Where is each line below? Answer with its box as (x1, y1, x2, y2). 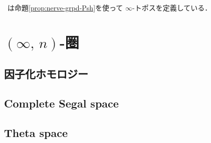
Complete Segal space (4, 95, 119, 111)
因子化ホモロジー (4, 66, 88, 81)
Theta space (4, 124, 68, 140)
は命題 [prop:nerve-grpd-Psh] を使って (8, 2, 123, 12)
